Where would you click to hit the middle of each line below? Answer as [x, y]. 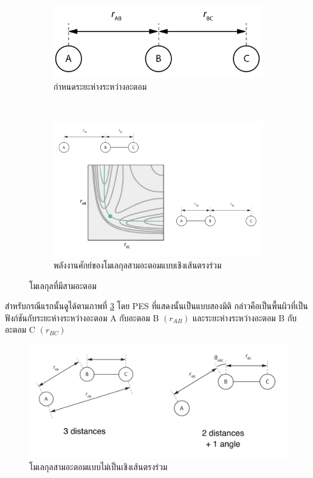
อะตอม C [20, 329]
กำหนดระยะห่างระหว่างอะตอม [100, 86]
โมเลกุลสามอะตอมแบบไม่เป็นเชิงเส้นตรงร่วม [98, 466]
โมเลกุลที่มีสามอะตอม [63, 285]
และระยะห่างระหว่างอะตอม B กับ [245, 317]
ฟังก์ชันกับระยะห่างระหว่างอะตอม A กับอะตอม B [82, 317]
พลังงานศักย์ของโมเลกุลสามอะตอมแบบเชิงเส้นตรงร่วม [138, 265]
